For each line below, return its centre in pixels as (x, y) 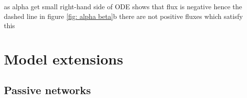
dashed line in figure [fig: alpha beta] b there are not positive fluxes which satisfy (123, 16)
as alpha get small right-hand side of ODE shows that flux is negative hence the (123, 6)
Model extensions (64, 58)
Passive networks (47, 90)
